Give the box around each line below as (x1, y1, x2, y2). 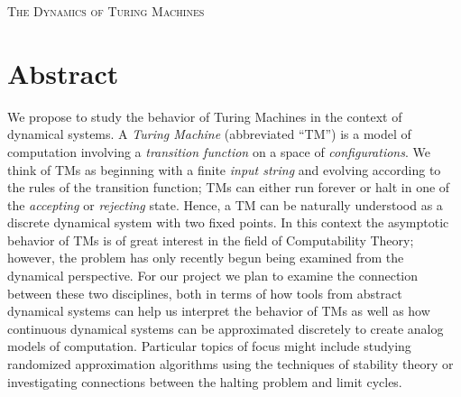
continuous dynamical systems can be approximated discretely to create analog (7, 319, 444, 337)
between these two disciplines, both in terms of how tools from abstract (7, 283, 402, 302)
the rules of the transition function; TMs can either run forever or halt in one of (7, 178, 450, 197)
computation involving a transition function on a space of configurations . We (7, 142, 430, 161)
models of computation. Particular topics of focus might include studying (7, 337, 411, 355)
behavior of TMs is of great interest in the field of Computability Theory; (7, 230, 414, 249)
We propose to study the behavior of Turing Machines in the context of (7, 106, 402, 125)
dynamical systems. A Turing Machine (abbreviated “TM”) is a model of (7, 125, 411, 143)
